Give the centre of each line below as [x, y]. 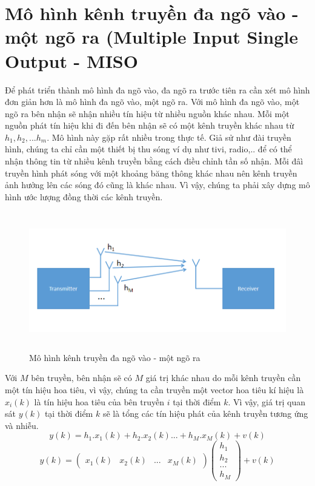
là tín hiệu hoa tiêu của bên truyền [99, 401]
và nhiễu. [22, 425]
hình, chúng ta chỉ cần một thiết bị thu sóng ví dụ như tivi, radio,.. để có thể [148, 149]
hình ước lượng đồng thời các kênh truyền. [84, 196]
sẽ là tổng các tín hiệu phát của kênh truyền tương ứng [205, 413]
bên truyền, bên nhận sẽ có [81, 378]
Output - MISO [71, 60]
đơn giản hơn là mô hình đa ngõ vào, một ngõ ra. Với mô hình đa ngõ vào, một [152, 102]
